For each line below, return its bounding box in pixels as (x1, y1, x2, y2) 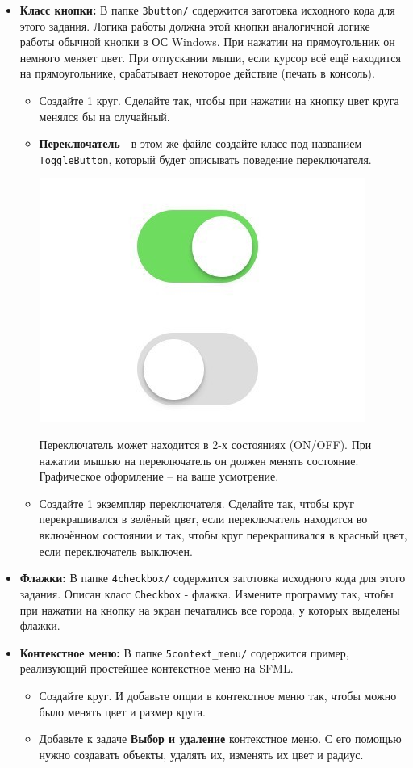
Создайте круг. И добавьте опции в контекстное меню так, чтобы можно (39, 686, 397, 703)
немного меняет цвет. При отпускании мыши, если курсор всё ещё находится (19, 48, 401, 65)
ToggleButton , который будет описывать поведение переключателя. (39, 150, 372, 167)
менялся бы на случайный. (39, 107, 170, 124)
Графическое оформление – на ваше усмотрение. (39, 468, 279, 485)
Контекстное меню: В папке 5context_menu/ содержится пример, (19, 644, 349, 661)
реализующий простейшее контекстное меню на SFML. (19, 660, 294, 677)
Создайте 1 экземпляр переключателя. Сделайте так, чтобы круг (39, 494, 355, 511)
